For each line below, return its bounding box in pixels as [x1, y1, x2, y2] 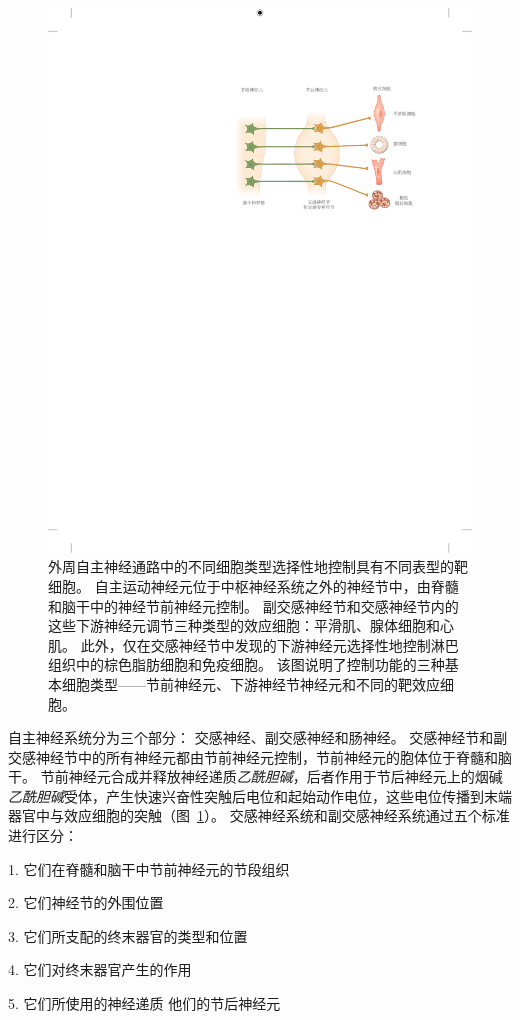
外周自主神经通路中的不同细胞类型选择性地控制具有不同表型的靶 [48, 556, 468, 577]
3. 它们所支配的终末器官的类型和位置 [8, 925, 248, 946]
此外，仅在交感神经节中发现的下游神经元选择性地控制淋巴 [80, 634, 459, 655]
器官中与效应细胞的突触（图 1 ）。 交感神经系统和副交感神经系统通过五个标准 [8, 805, 510, 826]
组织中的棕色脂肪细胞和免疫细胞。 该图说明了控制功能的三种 [48, 654, 445, 675]
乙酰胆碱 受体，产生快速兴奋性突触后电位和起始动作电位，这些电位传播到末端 [8, 785, 512, 806]
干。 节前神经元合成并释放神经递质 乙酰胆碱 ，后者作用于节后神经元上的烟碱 [8, 766, 503, 787]
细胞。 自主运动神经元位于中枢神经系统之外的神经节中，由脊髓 [48, 575, 459, 596]
